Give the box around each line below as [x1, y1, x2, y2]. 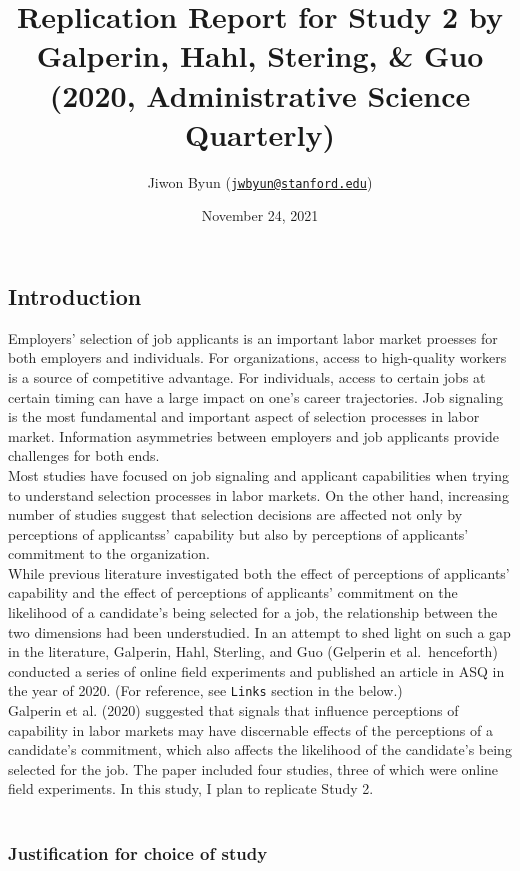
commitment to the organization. [8, 543, 210, 564]
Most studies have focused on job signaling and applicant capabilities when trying [8, 464, 510, 485]
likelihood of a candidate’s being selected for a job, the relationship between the [8, 602, 498, 623]
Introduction [8, 280, 142, 311]
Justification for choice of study [8, 840, 268, 865]
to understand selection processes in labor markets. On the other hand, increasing [8, 484, 509, 505]
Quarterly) [185, 113, 335, 154]
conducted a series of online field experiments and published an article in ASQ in [8, 660, 505, 681]
